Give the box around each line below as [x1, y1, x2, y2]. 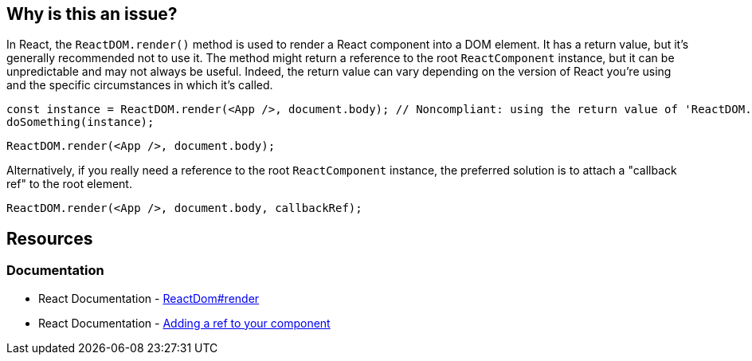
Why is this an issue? [6, 4, 178, 24]
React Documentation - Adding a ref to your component [38, 316, 331, 330]
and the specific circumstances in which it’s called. [6, 78, 273, 92]
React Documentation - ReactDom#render [38, 291, 260, 305]
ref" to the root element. [6, 177, 132, 191]
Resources [6, 228, 93, 249]
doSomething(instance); [6, 116, 155, 129]
